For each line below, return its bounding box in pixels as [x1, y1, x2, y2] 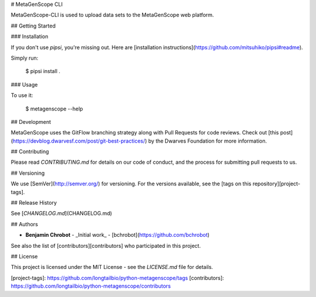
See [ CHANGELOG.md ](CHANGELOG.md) [11, 210, 112, 217]
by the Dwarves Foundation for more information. [148, 137, 267, 144]
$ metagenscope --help [25, 105, 83, 112]
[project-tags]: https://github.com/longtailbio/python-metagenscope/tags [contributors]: [11, 274, 225, 281]
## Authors [11, 220, 38, 227]
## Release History [11, 199, 57, 206]
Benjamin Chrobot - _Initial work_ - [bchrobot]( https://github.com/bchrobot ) [25, 232, 210, 239]
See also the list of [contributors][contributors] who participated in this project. [11, 242, 201, 249]
